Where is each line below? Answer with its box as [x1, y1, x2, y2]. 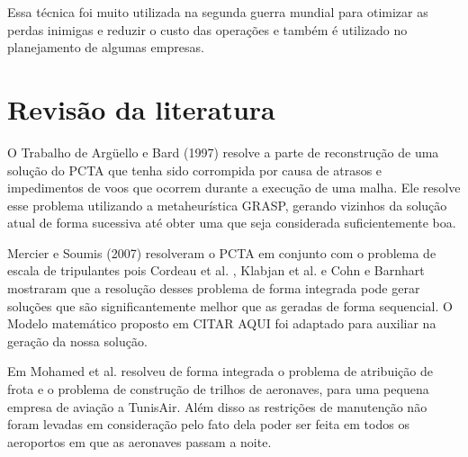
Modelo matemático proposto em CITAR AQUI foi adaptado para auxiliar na [7, 314, 436, 333]
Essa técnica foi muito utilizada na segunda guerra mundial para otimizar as [7, 3, 428, 21]
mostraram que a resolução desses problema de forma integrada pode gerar [7, 279, 420, 298]
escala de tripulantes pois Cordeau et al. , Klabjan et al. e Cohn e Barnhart [7, 261, 425, 280]
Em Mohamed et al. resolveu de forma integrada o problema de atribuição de [7, 362, 433, 381]
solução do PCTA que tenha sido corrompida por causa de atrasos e [7, 160, 382, 179]
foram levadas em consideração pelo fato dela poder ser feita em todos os [7, 415, 409, 434]
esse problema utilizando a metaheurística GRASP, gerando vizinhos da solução [7, 195, 447, 214]
